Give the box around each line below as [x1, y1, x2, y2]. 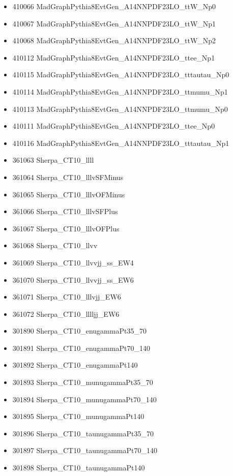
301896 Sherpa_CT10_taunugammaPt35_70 [12, 428, 154, 438]
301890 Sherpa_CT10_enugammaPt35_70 [12, 325, 147, 336]
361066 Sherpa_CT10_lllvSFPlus [12, 206, 118, 217]
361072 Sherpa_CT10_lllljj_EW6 [12, 308, 120, 319]
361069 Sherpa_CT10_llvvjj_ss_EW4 [12, 257, 134, 267]
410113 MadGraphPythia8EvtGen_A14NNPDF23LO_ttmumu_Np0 [12, 103, 228, 114]
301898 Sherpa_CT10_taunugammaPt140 [12, 462, 145, 473]
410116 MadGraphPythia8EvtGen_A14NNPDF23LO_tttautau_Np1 [12, 137, 229, 148]
